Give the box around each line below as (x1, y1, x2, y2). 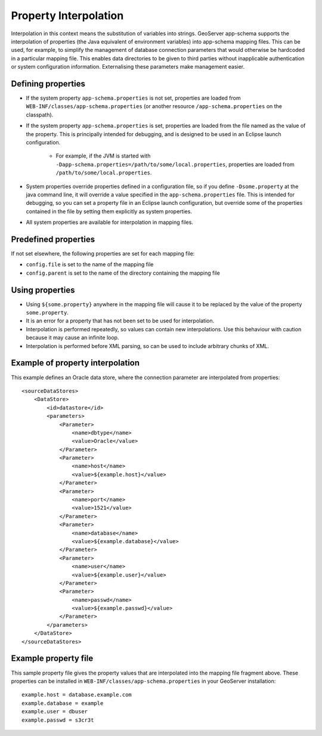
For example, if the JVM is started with (55, 152, 151, 159)
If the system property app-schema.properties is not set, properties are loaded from (26, 94, 241, 101)
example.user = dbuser (21, 708, 88, 715)
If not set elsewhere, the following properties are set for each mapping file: (11, 250, 195, 257)
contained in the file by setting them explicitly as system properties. (26, 208, 192, 215)
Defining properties (11, 78, 86, 89)
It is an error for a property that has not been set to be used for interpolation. (26, 317, 215, 325)
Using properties (11, 285, 75, 295)
